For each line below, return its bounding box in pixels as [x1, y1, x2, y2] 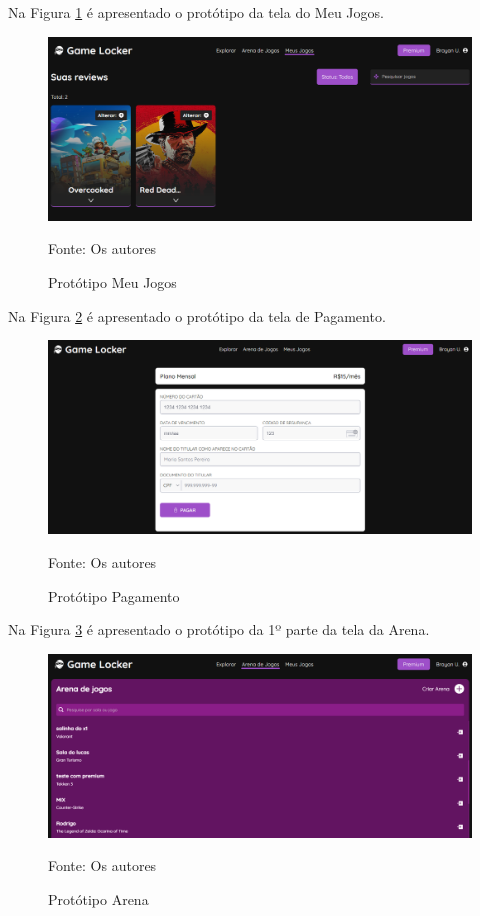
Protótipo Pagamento [48, 585, 180, 606]
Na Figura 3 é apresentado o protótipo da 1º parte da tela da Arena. [8, 619, 430, 640]
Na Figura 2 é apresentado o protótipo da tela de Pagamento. [8, 305, 386, 326]
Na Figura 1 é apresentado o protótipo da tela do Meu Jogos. [8, 2, 384, 22]
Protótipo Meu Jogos [48, 272, 177, 293]
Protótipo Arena [48, 888, 149, 909]
